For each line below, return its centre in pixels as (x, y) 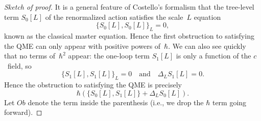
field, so (19, 65)
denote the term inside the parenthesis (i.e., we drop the (116, 102)
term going (229, 102)
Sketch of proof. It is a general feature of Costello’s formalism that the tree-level (129, 7)
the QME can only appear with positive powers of (82, 46)
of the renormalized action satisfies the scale (114, 17)
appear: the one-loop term (109, 56)
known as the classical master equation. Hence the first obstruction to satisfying (129, 35)
